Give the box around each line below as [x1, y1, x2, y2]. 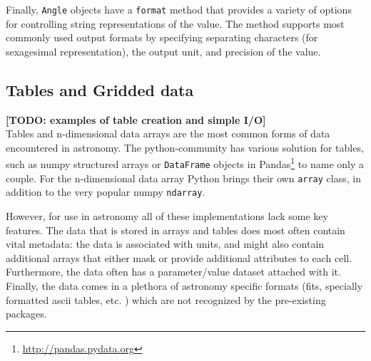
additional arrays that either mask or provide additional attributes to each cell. [6, 250, 352, 265]
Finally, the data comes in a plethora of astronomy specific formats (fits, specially [6, 278, 363, 293]
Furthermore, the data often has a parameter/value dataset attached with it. [6, 264, 341, 279]
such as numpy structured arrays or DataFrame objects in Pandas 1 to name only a [6, 155, 365, 172]
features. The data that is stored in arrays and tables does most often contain [6, 222, 345, 237]
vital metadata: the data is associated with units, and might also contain [6, 236, 325, 251]
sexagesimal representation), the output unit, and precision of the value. [6, 43, 321, 58]
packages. [6, 306, 47, 321]
